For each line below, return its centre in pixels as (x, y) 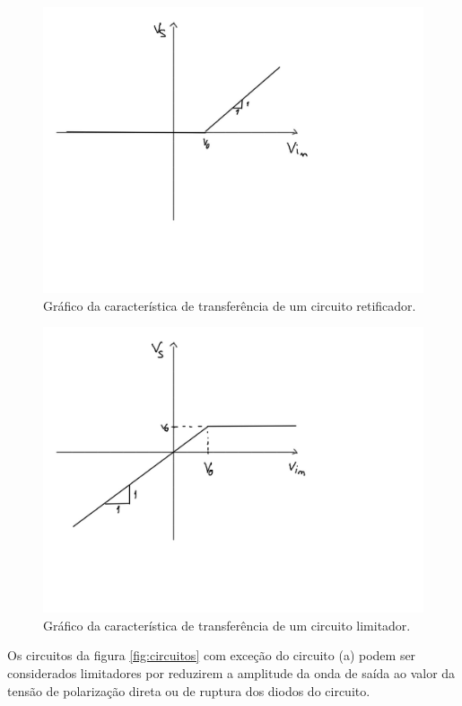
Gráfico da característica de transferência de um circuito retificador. (230, 305)
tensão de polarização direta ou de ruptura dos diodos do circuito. (189, 690)
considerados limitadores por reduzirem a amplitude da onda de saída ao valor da (231, 672)
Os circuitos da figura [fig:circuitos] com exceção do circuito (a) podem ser (212, 655)
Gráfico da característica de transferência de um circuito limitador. (227, 625)
